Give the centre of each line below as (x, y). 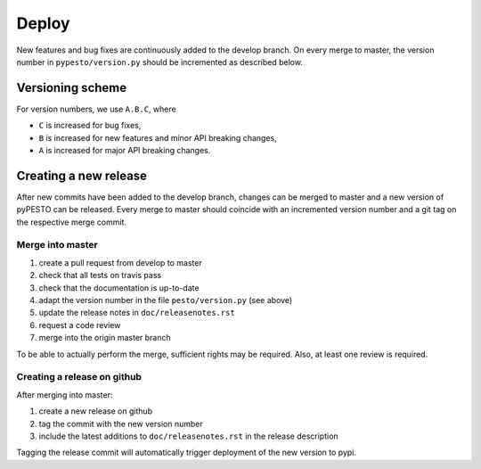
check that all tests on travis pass (100, 276)
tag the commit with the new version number (121, 424)
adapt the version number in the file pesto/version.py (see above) (166, 300)
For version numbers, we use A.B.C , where (97, 109)
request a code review (80, 325)
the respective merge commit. (72, 222)
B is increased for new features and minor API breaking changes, (158, 137)
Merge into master (57, 245)
